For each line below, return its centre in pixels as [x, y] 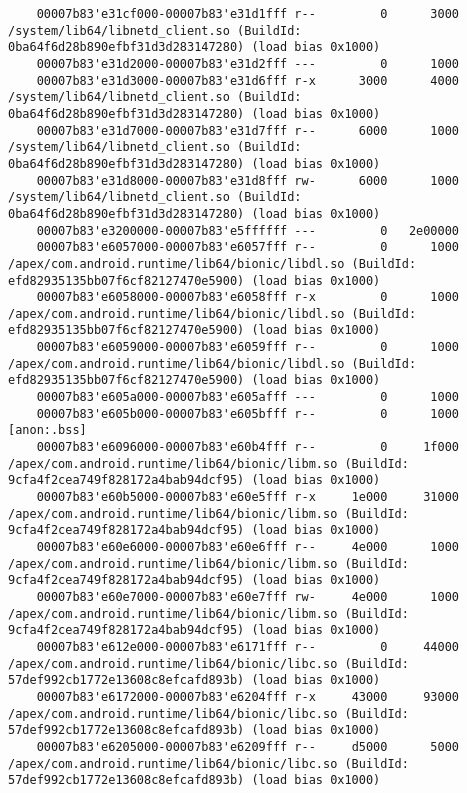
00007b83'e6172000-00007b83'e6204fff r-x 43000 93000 [248, 696]
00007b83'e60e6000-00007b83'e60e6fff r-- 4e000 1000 [248, 547]
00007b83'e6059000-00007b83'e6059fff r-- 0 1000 [248, 347]
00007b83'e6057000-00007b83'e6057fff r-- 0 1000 [248, 247]
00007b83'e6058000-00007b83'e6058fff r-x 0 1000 [248, 297]
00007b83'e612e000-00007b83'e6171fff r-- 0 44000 [248, 646]
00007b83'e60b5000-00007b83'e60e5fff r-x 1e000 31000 [248, 497]
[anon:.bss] [47, 430]
